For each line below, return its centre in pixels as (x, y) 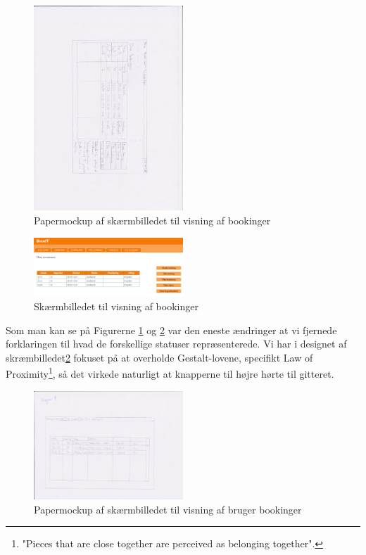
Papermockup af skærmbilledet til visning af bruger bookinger (168, 509)
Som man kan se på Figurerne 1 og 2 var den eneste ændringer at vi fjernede (171, 330)
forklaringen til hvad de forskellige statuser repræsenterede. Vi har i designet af (176, 344)
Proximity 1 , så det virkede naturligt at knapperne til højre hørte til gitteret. (170, 373)
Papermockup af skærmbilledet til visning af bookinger (152, 220)
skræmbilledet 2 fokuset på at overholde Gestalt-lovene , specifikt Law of (159, 357)
